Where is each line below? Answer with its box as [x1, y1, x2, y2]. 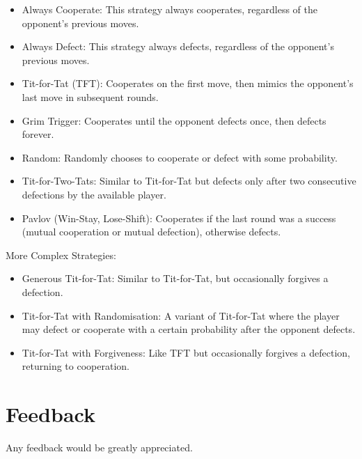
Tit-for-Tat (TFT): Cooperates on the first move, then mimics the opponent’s [22, 76, 354, 91]
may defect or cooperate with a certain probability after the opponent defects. [22, 322, 356, 336]
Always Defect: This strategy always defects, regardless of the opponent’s [22, 39, 334, 54]
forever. [22, 127, 54, 141]
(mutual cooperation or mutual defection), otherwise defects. [22, 224, 281, 239]
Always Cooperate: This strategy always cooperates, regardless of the [22, 2, 317, 16]
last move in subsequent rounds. [22, 89, 159, 104]
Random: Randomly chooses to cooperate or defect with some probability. [22, 150, 338, 164]
